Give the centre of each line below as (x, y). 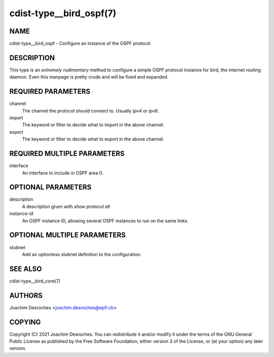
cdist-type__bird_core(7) (35, 281)
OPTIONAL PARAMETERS (50, 187)
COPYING (25, 322)
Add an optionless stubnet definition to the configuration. (82, 254)
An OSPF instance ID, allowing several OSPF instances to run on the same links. (105, 221)
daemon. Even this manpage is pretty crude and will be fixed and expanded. (89, 77)
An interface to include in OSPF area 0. (63, 173)
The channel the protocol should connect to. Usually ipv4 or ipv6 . (91, 111)
